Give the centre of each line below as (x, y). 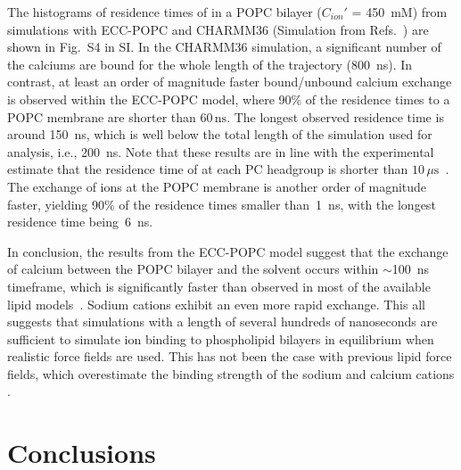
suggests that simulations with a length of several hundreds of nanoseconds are (222, 322)
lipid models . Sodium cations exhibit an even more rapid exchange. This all (216, 304)
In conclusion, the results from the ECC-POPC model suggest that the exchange (228, 251)
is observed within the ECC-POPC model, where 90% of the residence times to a (229, 99)
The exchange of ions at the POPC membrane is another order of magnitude (217, 186)
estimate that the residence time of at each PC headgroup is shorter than (208, 169)
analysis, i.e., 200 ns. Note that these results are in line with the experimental (221, 151)
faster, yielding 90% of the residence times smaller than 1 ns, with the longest (222, 204)
